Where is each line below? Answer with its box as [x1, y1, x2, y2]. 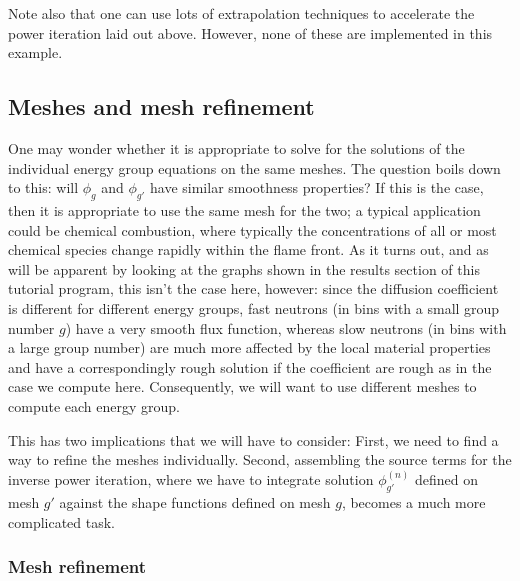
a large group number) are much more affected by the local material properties [8, 337, 491, 358]
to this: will [8, 177, 79, 198]
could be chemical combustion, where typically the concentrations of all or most [8, 219, 497, 240]
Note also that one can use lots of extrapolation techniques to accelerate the [8, 3, 475, 23]
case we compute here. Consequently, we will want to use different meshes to [8, 376, 477, 397]
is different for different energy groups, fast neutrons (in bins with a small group [8, 297, 500, 318]
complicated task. [8, 511, 116, 532]
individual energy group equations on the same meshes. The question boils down [8, 157, 501, 178]
